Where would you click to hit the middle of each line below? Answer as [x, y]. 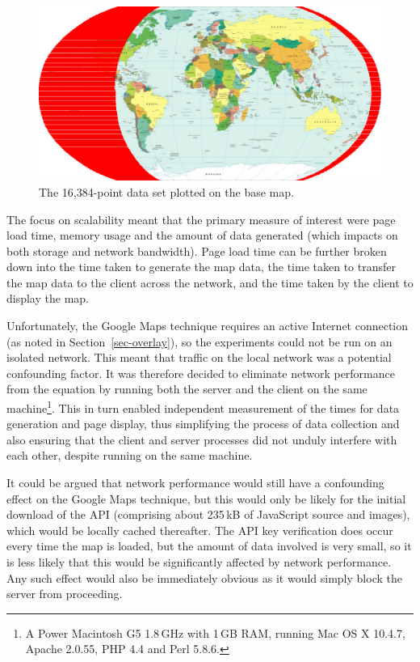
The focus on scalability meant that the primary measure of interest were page [201, 219]
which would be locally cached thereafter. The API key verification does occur [200, 530]
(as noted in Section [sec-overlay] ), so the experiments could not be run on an [199, 341]
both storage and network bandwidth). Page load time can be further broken [197, 250]
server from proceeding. [65, 594]
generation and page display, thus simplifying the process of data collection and [203, 424]
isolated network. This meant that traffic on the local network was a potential [199, 357]
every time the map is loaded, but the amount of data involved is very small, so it [209, 546]
